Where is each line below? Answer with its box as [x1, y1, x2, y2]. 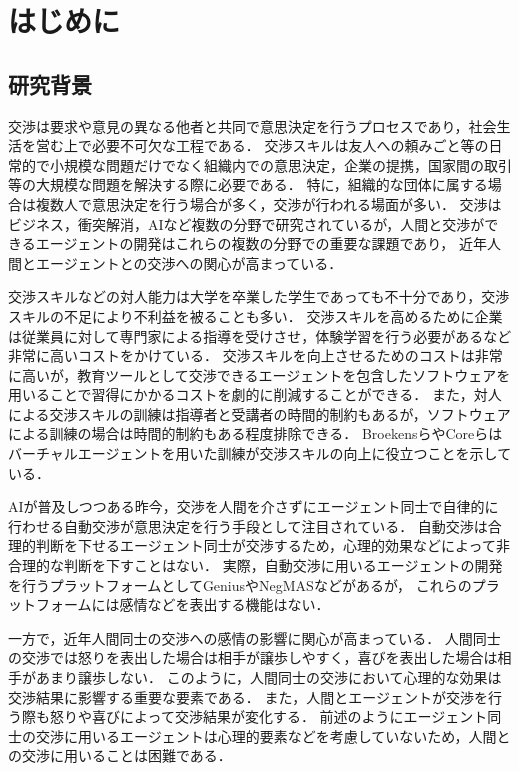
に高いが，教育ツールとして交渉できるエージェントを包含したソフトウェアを [8, 364, 511, 385]
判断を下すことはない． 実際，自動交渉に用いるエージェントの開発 [63, 555, 503, 576]
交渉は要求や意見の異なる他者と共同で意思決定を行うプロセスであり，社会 [8, 115, 497, 136]
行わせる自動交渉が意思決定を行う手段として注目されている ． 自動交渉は [8, 515, 488, 536]
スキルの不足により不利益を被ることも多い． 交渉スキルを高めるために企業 [8, 305, 503, 326]
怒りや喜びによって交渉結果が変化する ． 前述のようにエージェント [49, 706, 488, 727]
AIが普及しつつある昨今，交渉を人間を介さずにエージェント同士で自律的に [8, 496, 499, 517]
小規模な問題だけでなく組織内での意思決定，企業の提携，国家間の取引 [49, 154, 512, 175]
